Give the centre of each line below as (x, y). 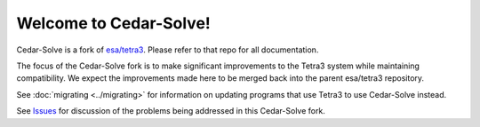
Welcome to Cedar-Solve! (113, 23)
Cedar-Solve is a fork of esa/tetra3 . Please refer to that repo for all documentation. (168, 50)
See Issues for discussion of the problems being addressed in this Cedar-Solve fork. (171, 111)
